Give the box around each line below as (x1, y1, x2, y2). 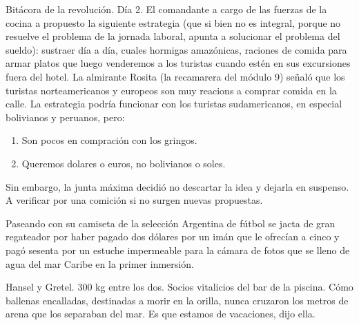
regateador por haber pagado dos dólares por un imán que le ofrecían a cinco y (6, 229, 340, 244)
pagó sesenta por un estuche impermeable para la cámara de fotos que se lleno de (6, 242, 350, 257)
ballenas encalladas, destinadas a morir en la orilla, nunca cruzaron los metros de (6, 293, 349, 307)
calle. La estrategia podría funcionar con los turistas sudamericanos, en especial (6, 96, 342, 111)
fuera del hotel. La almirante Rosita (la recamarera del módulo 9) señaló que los (6, 69, 345, 83)
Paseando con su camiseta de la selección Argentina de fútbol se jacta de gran (6, 216, 336, 230)
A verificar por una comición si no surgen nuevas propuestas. (6, 193, 263, 207)
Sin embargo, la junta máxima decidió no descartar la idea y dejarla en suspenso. (6, 179, 349, 193)
